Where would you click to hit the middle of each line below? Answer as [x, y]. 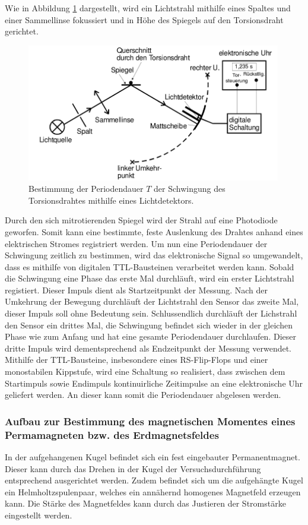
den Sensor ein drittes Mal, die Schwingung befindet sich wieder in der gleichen [149, 325]
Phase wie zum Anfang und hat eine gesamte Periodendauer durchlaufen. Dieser [150, 336]
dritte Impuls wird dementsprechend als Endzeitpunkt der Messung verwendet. [148, 348]
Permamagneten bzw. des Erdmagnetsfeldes [112, 434]
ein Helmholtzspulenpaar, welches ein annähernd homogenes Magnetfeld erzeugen [153, 491]
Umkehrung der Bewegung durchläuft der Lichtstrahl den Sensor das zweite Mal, [152, 301]
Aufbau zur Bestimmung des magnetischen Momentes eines [150, 421]
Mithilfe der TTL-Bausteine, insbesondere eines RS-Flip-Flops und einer [136, 360]
